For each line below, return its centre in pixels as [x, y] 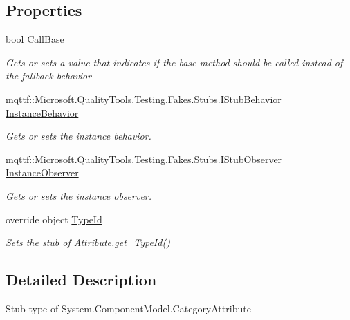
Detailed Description [81, 280]
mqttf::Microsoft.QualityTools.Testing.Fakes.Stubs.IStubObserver [144, 159]
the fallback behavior [48, 76]
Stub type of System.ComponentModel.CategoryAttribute [128, 308]
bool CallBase [35, 39]
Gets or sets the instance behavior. [79, 136]
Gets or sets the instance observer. [79, 195]
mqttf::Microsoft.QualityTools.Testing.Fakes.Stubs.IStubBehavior [144, 98]
